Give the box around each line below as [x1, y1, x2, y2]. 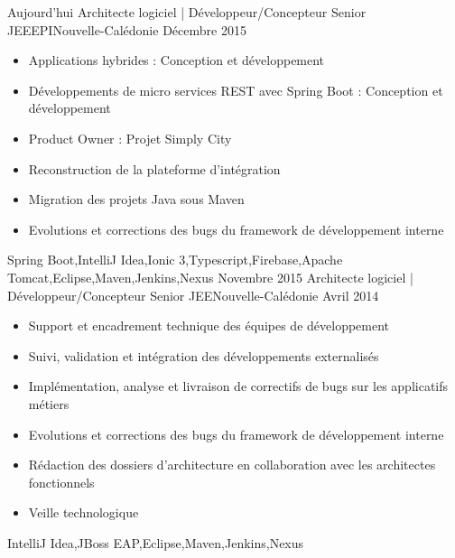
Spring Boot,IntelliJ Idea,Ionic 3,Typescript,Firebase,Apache [7, 250, 343, 269]
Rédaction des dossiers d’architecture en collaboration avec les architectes [28, 455, 436, 474]
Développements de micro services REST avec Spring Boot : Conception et [28, 80, 443, 99]
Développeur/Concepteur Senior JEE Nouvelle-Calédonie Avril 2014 [7, 285, 379, 304]
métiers [28, 394, 70, 413]
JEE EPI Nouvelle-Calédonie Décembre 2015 [7, 20, 246, 39]
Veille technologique [28, 503, 139, 522]
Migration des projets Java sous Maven [28, 190, 245, 209]
